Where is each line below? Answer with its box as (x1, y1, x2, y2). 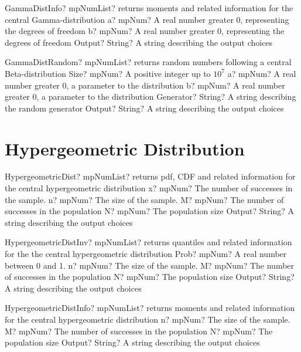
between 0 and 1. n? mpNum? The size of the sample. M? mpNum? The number (5, 259, 295, 271)
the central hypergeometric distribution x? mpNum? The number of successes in (5, 182, 293, 194)
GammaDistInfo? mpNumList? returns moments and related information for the (5, 2, 293, 13)
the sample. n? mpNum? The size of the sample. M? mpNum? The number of (5, 193, 284, 205)
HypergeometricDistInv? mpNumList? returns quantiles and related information (5, 236, 292, 248)
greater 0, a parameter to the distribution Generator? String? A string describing (5, 90, 296, 103)
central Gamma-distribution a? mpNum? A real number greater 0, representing (5, 13, 289, 25)
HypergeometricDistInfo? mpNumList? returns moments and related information (5, 302, 295, 314)
